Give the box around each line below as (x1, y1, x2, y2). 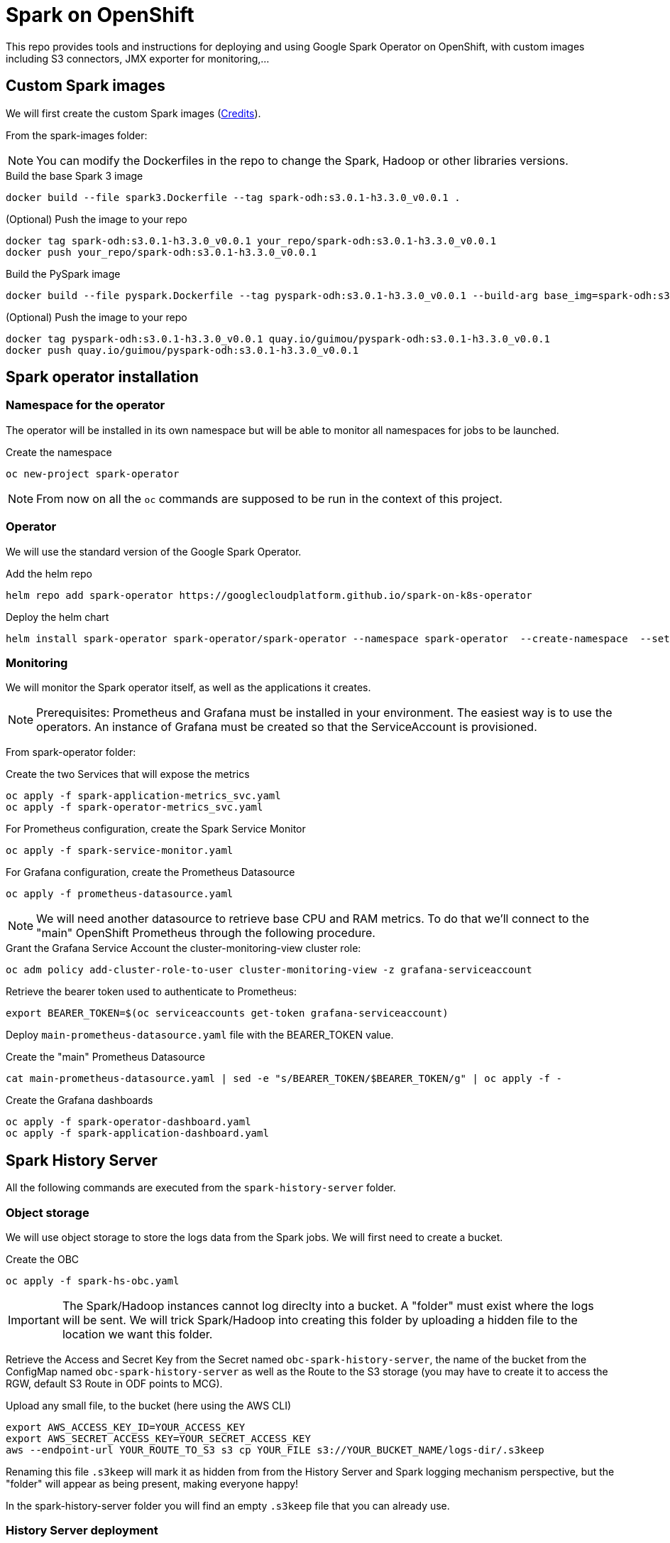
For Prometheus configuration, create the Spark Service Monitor (6, 823, 306, 835)
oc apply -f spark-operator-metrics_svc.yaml (6, 801, 263, 813)
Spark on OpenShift (6, 3, 194, 27)
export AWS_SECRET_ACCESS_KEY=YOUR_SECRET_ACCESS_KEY (6, 1432, 311, 1444)
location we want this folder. (62, 1326, 213, 1341)
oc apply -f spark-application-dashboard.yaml (6, 1127, 269, 1139)
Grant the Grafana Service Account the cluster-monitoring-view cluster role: (6, 942, 361, 955)
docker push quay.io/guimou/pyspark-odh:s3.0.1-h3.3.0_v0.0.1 (6, 344, 359, 356)
